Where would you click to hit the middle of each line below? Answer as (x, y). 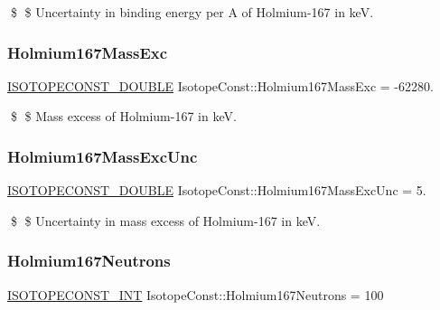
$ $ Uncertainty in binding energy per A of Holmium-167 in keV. (192, 12)
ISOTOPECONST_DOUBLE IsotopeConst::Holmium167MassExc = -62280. (220, 85)
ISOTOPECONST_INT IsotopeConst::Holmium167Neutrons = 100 (196, 294)
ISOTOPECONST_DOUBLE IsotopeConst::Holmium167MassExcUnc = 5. (217, 190)
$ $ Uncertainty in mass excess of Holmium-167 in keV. (165, 220)
